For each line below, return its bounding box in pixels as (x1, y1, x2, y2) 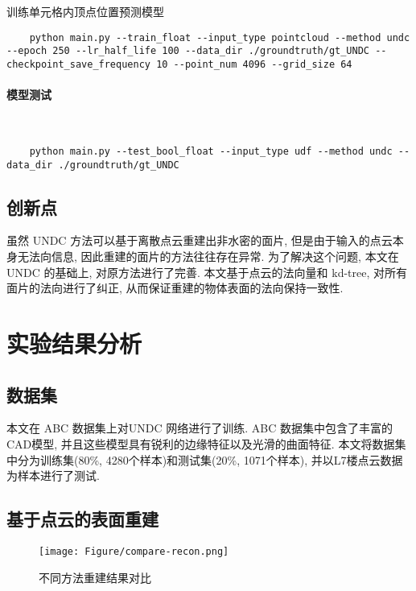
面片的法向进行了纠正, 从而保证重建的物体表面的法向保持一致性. (6, 279, 344, 296)
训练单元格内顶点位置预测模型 (6, 3, 164, 19)
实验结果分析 (6, 327, 142, 360)
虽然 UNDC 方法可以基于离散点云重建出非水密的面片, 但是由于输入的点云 (6, 232, 393, 249)
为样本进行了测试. (6, 467, 100, 484)
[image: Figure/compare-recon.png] (39, 546, 229, 557)
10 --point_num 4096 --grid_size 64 (156, 58, 352, 70)
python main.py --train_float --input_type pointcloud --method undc (29, 31, 410, 43)
